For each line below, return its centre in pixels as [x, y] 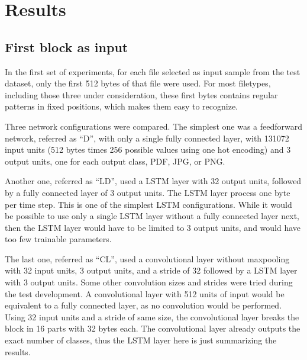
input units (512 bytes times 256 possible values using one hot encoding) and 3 [148, 150]
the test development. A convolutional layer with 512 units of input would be [145, 293]
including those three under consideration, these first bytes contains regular [141, 94]
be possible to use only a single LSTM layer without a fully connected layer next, [152, 216]
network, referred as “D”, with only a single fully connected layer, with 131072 [147, 138]
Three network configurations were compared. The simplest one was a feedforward [153, 126]
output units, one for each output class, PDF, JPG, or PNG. [115, 161]
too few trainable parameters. [58, 239]
